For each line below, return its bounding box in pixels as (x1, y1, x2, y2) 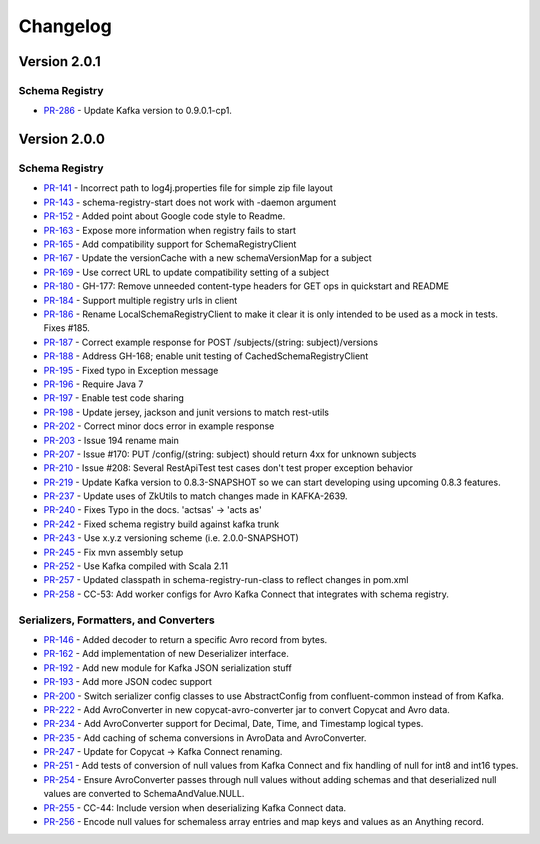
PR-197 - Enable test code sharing (43, 392, 185, 404)
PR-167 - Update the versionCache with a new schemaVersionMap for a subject (43, 252, 372, 264)
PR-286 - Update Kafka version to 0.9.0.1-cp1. (43, 105, 232, 117)
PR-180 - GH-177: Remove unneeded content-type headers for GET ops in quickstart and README (43, 280, 450, 292)
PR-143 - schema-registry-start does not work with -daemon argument (43, 196, 337, 208)
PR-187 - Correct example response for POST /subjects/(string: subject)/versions (43, 336, 379, 348)
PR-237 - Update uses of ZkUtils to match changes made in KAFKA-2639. (43, 490, 349, 502)
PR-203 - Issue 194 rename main (43, 434, 180, 446)
